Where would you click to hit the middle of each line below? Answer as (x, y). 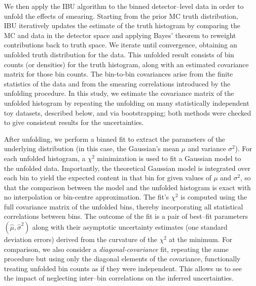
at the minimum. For (201, 239)
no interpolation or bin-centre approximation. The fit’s (87, 197)
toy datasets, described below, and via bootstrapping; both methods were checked (128, 112)
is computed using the (214, 197)
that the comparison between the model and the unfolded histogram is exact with (128, 187)
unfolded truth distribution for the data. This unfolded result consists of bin (119, 54)
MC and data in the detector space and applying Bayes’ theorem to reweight (120, 35)
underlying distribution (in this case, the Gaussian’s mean (91, 148)
